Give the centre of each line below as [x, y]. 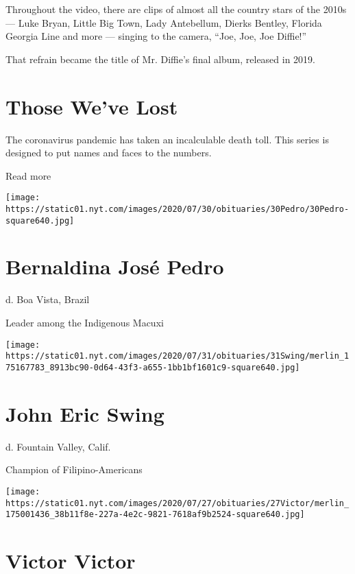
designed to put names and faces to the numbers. [109, 153]
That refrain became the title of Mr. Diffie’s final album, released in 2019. [161, 59]
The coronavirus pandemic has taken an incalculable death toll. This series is [167, 139]
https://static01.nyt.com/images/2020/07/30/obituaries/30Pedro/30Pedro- [177, 209]
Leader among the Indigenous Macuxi [85, 322]
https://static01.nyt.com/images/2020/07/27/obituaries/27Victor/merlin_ [177, 503]
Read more [28, 175]
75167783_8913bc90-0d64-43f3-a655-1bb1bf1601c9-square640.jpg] [153, 367]
